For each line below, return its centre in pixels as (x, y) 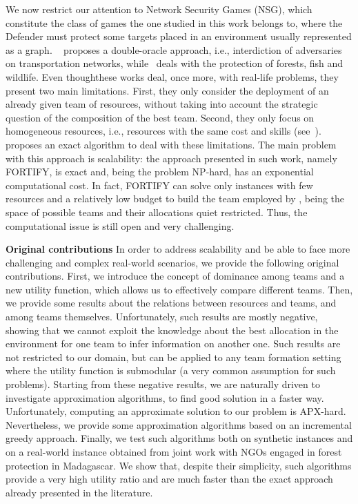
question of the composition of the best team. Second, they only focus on (160, 117)
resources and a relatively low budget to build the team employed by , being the (175, 198)
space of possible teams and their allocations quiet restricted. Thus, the (157, 212)
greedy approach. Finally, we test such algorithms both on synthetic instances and (179, 438)
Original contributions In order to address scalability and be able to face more (178, 249)
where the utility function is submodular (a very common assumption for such (171, 370)
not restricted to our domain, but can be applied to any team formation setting (173, 357)
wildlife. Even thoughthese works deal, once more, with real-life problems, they (172, 76)
